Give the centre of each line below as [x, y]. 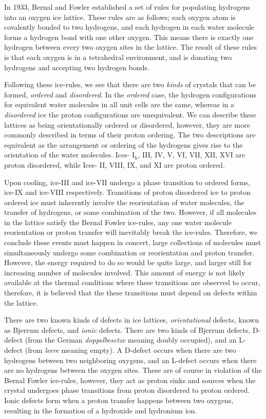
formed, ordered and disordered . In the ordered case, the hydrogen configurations [130, 94]
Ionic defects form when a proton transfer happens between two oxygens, [119, 400]
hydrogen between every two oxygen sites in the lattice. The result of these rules [131, 47]
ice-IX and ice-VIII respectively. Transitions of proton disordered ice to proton [128, 192]
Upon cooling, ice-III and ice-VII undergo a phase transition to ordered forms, [127, 182]
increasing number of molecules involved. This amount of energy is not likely [125, 272]
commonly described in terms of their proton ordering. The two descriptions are [130, 135]
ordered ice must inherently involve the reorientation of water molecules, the [124, 202]
